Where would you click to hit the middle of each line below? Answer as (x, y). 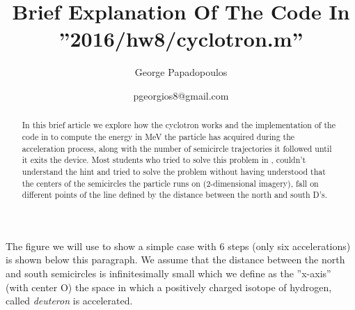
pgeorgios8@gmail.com (181, 95)
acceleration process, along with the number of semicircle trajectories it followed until (177, 148)
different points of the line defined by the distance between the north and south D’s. (174, 195)
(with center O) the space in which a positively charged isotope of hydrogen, (169, 287)
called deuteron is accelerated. (69, 301)
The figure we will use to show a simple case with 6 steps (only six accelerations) (178, 246)
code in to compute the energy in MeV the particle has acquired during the (158, 136)
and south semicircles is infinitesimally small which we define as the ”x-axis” (168, 273)
